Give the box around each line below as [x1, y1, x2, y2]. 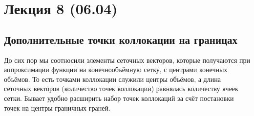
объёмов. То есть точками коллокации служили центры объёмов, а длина [4, 74, 221, 84]
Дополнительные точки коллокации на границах [4, 32, 238, 47]
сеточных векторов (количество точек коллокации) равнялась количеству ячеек [4, 83, 238, 94]
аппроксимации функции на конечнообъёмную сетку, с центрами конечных [4, 64, 228, 75]
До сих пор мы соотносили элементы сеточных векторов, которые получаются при [4, 55, 250, 65]
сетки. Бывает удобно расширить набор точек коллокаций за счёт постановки [4, 93, 234, 103]
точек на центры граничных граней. [4, 102, 110, 113]
